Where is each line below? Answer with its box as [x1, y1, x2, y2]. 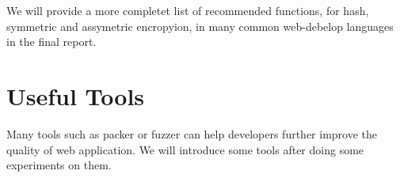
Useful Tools [6, 79, 145, 112]
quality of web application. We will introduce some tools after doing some [6, 141, 364, 157]
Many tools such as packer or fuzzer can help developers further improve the [6, 125, 378, 142]
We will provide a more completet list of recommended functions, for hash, [6, 2, 369, 18]
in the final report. [6, 33, 97, 50]
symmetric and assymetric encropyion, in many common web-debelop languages [6, 17, 394, 34]
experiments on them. [6, 157, 112, 173]
